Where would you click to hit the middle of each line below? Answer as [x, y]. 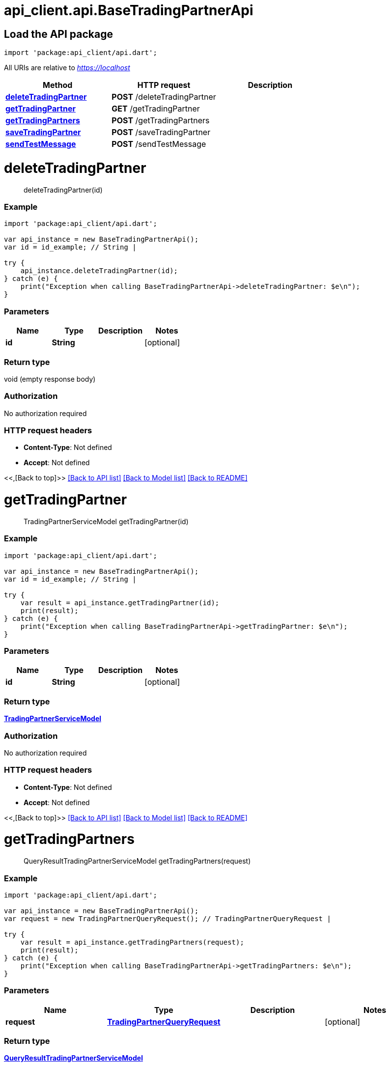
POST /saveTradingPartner [161, 132]
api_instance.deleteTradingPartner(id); [99, 271]
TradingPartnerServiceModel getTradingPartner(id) [106, 521]
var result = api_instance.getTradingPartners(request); [132, 942]
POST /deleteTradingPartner [164, 97]
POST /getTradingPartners [161, 121]
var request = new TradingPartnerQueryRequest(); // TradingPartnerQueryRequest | [167, 918]
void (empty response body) [50, 379]
